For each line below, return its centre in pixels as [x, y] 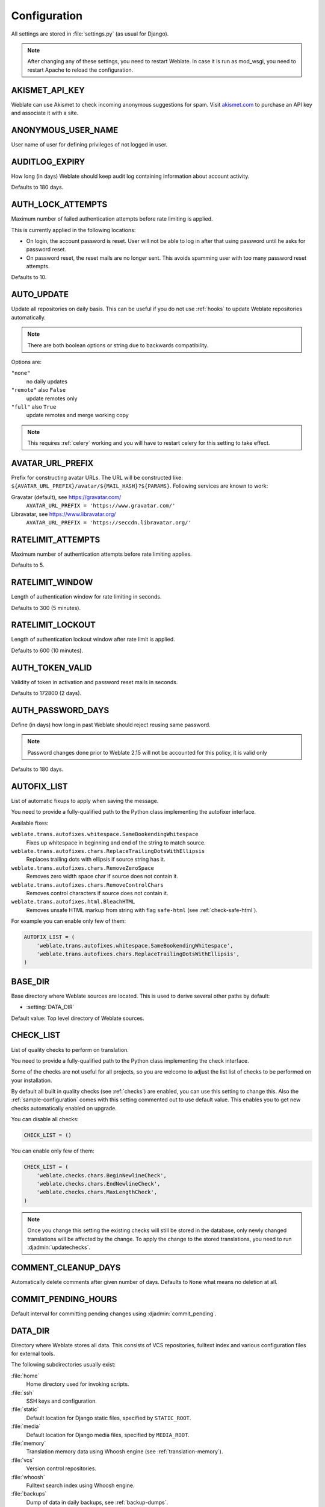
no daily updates [47, 381]
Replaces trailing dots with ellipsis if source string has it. [96, 860]
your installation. [32, 1080]
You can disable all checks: [45, 1119]
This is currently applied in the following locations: [73, 230]
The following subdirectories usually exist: [63, 1365]
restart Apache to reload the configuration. [80, 70]
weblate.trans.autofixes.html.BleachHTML [73, 902]
